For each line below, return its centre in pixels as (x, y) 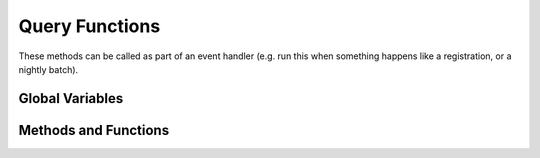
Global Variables (71, 98)
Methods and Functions (94, 130)
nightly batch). (48, 69)
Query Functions (89, 26)
